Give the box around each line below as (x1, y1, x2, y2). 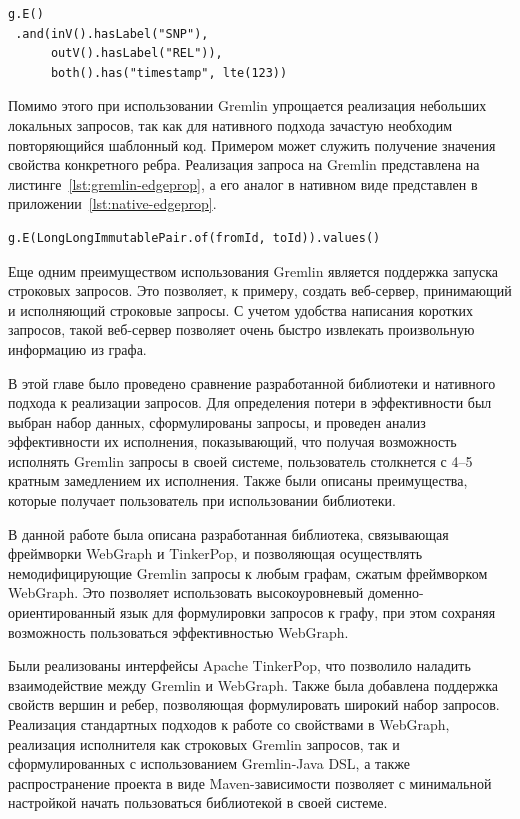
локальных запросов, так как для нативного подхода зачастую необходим (8, 114, 452, 135)
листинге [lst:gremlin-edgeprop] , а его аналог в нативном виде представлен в (8, 173, 478, 194)
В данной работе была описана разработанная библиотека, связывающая (8, 523, 449, 544)
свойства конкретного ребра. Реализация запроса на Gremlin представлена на (8, 154, 480, 175)
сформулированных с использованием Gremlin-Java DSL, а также (8, 753, 411, 774)
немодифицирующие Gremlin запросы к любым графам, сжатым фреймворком (8, 562, 488, 583)
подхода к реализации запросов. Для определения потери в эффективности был (8, 392, 492, 413)
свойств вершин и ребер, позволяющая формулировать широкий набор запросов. (8, 694, 500, 715)
